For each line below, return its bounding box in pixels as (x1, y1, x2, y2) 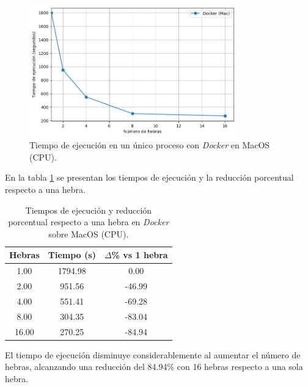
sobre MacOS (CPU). (48, 227, 129, 240)
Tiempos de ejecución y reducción (25, 203, 152, 216)
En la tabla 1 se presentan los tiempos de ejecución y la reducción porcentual (5, 171, 294, 184)
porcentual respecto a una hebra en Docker (8, 215, 169, 228)
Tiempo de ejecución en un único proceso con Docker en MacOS (29, 139, 270, 151)
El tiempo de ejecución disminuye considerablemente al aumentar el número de (5, 348, 301, 361)
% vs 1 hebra (111, 248, 168, 261)
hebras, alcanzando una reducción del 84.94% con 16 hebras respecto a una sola (5, 360, 303, 373)
